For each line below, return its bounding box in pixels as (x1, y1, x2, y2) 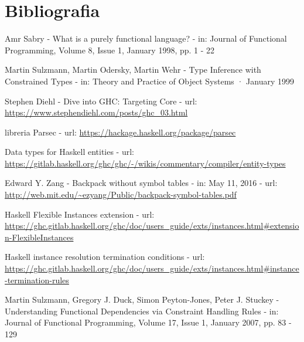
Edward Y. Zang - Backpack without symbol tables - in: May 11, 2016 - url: (5, 177, 278, 189)
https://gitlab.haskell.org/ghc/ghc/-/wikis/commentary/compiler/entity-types (5, 157, 286, 169)
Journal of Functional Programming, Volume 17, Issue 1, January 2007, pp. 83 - (5, 316, 292, 329)
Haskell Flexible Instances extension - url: (5, 208, 155, 220)
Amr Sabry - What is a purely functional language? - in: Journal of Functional (5, 32, 287, 45)
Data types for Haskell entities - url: (5, 145, 134, 158)
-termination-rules (5, 273, 69, 286)
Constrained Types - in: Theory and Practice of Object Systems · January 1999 (5, 75, 294, 87)
